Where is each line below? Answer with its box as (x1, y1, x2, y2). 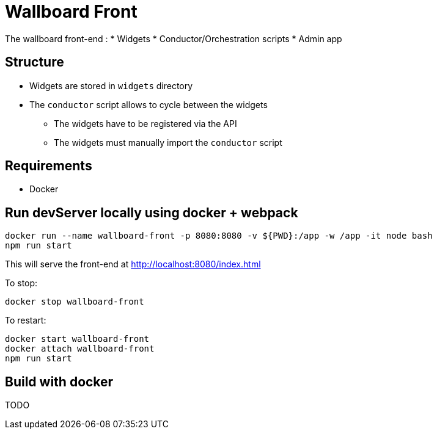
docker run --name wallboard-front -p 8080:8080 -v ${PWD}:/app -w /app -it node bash (5, 231, 433, 241)
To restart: (5, 315, 46, 326)
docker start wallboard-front (5, 334, 150, 344)
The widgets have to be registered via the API (54, 118, 237, 129)
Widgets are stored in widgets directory (29, 80, 193, 91)
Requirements (5, 158, 92, 174)
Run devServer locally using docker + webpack (5, 204, 298, 220)
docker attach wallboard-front (5, 344, 155, 354)
